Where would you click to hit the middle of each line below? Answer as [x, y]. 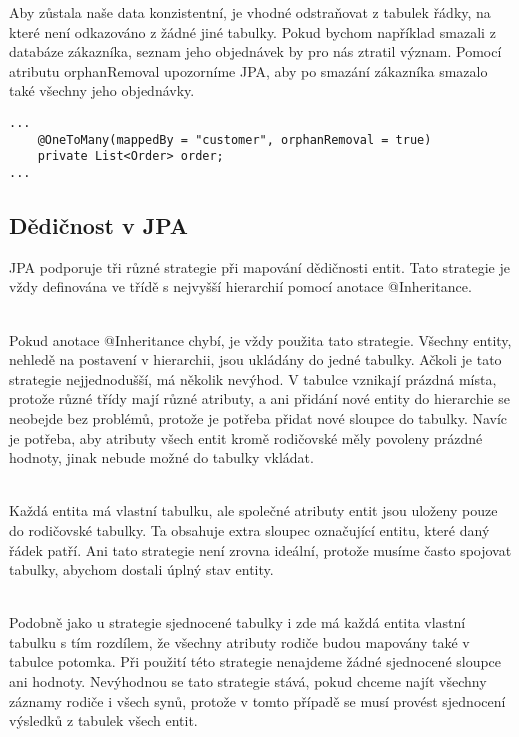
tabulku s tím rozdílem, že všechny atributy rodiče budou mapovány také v [239, 641]
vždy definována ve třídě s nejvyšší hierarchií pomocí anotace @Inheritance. [240, 286]
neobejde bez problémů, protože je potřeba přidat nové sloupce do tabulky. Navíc [258, 417]
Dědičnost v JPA [98, 224]
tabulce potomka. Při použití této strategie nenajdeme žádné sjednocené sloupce [255, 661]
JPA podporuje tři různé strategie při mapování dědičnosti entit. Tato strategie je [260, 266]
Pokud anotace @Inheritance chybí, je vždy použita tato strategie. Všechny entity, [260, 339]
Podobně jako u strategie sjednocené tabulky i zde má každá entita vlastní [237, 622]
